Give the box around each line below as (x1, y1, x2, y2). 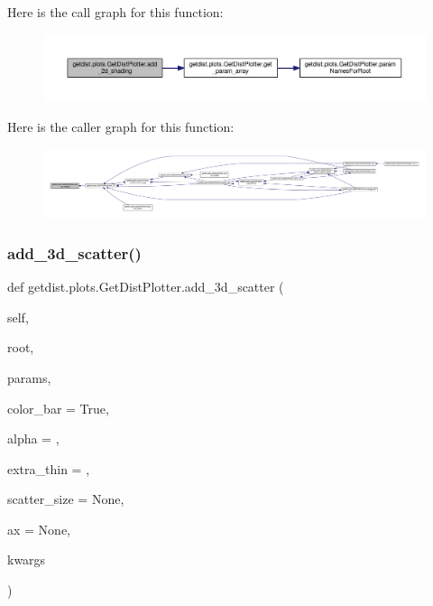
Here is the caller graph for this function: (7, 117, 235, 136)
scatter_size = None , (7, 489, 124, 508)
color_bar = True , (7, 398, 109, 417)
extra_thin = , (7, 459, 90, 478)
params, (7, 368, 51, 387)
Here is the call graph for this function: (7, 3, 224, 21)
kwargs (7, 550, 46, 569)
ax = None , (7, 519, 71, 538)
